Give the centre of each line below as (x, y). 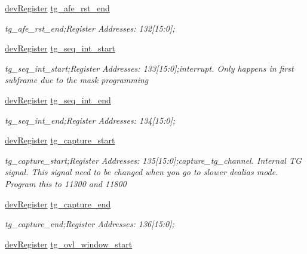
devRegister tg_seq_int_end (58, 100)
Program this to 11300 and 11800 (66, 183)
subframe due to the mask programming (77, 80)
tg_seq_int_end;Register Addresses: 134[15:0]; (90, 120)
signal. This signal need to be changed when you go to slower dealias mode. (142, 172)
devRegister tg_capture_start (60, 140)
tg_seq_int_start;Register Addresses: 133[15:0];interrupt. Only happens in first (149, 68)
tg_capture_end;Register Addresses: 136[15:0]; (90, 224)
